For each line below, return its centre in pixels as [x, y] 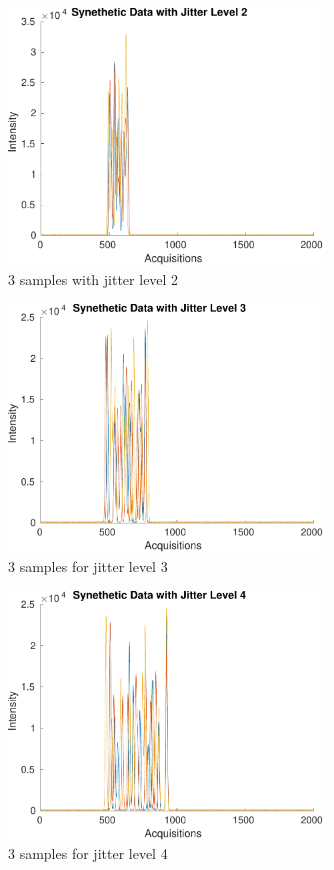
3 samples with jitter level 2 [93, 278]
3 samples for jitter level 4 [88, 853]
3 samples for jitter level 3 [88, 566]
